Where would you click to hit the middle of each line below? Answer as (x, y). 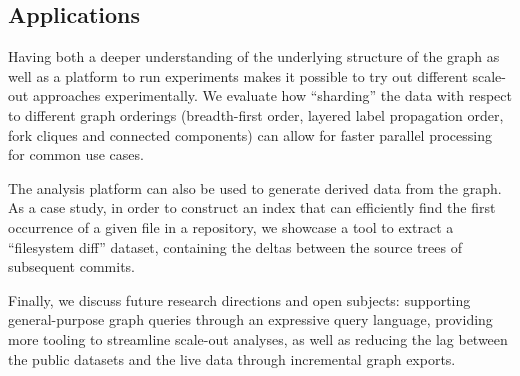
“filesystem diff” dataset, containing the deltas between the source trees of (235, 246)
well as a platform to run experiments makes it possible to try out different (238, 75)
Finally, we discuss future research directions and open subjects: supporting (239, 299)
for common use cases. (76, 154)
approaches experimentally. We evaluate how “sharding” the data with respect (272, 95)
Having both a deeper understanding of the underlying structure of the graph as (254, 56)
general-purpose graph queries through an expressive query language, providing (250, 319)
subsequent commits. (71, 266)
